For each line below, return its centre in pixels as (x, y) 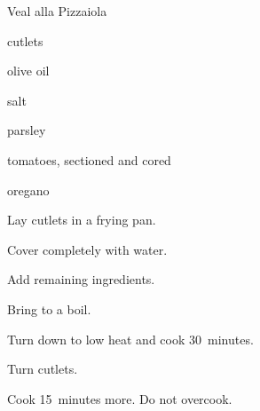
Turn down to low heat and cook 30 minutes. (130, 339)
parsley (27, 130)
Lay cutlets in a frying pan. (82, 220)
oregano (28, 190)
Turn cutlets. (43, 369)
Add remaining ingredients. (81, 279)
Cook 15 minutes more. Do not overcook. (120, 398)
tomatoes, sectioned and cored (89, 159)
